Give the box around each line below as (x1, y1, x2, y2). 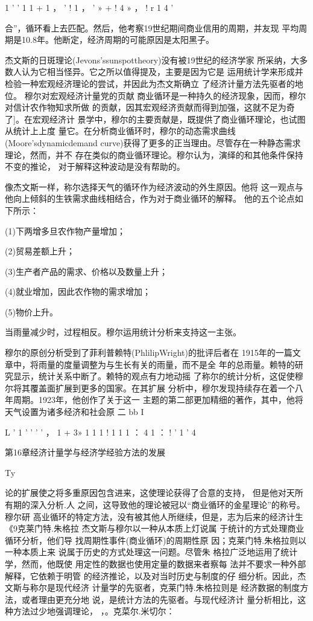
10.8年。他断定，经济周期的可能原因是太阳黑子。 (21, 33, 214, 46)
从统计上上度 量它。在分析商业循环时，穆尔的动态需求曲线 (5, 124, 236, 137)
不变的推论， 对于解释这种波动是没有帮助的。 (5, 160, 185, 173)
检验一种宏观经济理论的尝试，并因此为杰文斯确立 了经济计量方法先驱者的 (5, 77, 295, 89)
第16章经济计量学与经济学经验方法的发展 (5, 446, 165, 459)
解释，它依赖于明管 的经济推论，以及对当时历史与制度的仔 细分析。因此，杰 (5, 569, 306, 582)
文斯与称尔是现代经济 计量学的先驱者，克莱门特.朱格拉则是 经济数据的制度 (5, 581, 300, 594)
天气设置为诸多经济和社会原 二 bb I (5, 405, 144, 418)
